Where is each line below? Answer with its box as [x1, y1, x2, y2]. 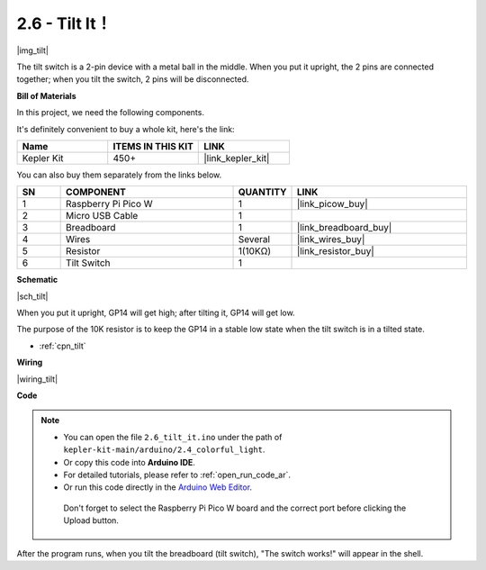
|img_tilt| [16, 45, 49, 56]
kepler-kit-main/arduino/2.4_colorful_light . [63, 444, 265, 455]
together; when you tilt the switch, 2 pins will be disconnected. [16, 74, 249, 85]
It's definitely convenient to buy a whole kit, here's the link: [16, 123, 235, 134]
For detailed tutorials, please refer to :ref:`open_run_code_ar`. [63, 469, 292, 480]
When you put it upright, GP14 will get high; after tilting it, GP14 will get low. [16, 307, 296, 319]
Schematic [16, 275, 58, 285]
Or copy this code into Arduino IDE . [63, 457, 195, 467]
